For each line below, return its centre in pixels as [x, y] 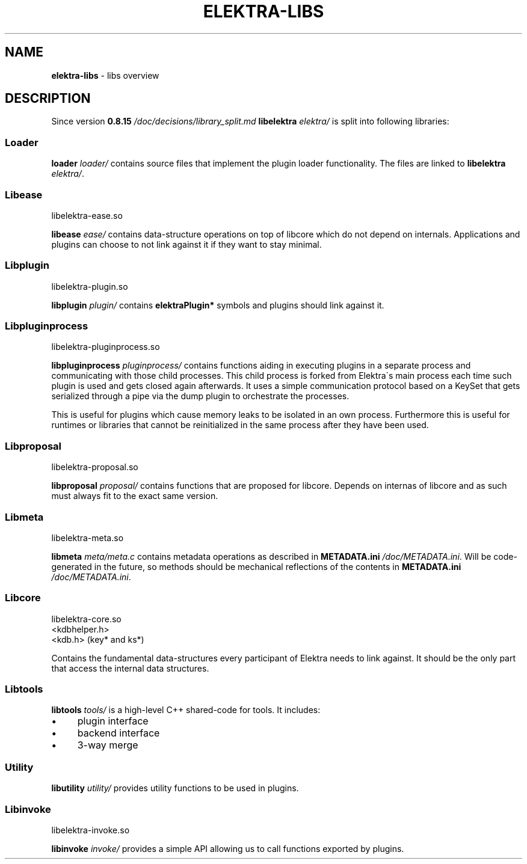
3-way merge [108, 745]
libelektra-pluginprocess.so [106, 347]
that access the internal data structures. [130, 668]
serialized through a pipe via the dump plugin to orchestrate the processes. [200, 396]
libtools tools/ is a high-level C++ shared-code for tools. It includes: [186, 710]
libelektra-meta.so [88, 538]
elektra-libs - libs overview [105, 75]
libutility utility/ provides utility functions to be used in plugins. [175, 788]
